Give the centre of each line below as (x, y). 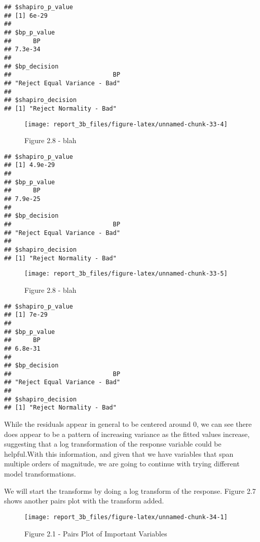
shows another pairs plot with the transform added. (84, 501)
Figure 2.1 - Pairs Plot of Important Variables (96, 533)
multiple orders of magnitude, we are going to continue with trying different (122, 464)
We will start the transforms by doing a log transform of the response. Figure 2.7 (130, 490)
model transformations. (40, 474)
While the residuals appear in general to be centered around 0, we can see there (128, 424)
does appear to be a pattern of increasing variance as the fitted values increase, (127, 434)
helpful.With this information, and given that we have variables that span (119, 453)
